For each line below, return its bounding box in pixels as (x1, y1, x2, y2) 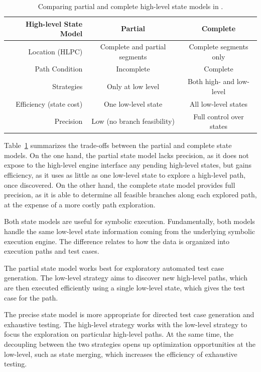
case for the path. (4, 292, 58, 303)
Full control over (193, 111, 244, 121)
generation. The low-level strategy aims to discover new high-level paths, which (4, 272, 247, 283)
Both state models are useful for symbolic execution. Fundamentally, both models (4, 216, 255, 227)
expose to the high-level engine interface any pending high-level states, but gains (4, 160, 252, 170)
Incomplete (116, 63, 150, 74)
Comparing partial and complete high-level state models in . (38, 1, 223, 11)
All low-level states (189, 98, 248, 109)
